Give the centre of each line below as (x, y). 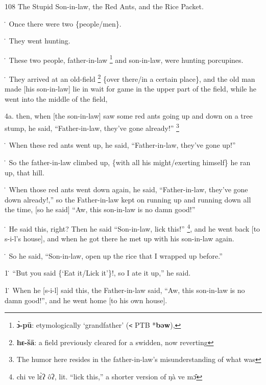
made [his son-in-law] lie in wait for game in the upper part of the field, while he (130, 89)
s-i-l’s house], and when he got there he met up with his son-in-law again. (119, 239)
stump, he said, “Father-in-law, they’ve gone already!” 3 (92, 127)
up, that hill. (25, 172)
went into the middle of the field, (56, 98)
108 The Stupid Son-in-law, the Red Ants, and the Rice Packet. (104, 6)
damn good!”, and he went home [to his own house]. (86, 300)
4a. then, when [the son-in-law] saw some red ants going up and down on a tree (129, 116)
